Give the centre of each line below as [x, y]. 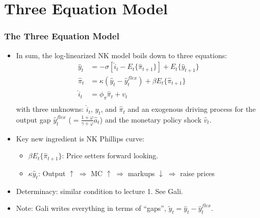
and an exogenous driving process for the [192, 109]
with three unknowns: [50, 109]
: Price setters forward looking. [110, 155]
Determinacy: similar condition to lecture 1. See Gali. [99, 191]
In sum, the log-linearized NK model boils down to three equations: [122, 55]
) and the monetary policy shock [151, 119]
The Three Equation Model [62, 36]
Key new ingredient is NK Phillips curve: [80, 138]
